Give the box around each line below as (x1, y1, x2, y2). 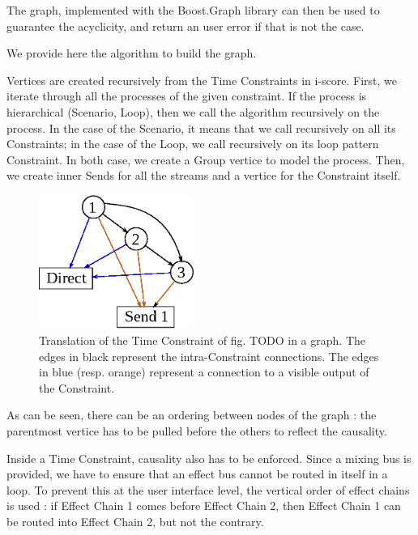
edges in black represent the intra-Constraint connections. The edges (39, 347, 379, 364)
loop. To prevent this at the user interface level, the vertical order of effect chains (6, 481, 410, 498)
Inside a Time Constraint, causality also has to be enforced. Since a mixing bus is (6, 449, 412, 466)
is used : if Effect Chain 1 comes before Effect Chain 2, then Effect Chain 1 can (6, 497, 401, 514)
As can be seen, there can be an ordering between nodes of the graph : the (6, 406, 377, 423)
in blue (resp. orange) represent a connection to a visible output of (39, 363, 369, 380)
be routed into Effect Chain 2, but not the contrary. (6, 512, 264, 529)
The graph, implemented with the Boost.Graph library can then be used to (6, 2, 380, 18)
